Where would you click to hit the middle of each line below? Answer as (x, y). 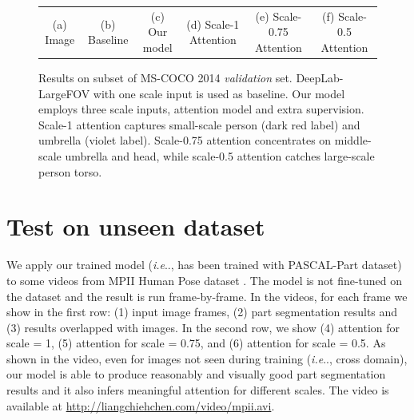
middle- (353, 140)
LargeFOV (64, 93)
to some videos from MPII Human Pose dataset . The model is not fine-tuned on (205, 280)
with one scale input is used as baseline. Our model (219, 93)
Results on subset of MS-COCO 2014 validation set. (165, 78)
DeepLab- (320, 78)
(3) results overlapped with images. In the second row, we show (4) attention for (203, 327)
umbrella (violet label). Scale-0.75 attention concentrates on (185, 140)
